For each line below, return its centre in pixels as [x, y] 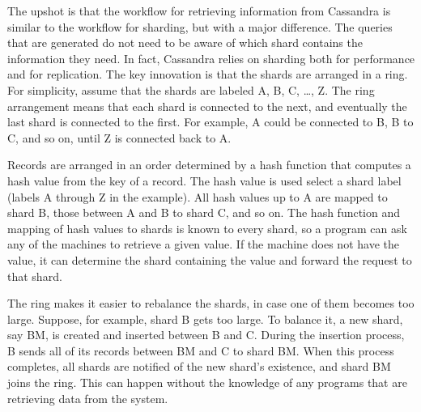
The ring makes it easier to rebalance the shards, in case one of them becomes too [211, 303]
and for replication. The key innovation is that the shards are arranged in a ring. [208, 74]
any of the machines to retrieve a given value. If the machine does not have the [203, 244]
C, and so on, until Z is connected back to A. [119, 137]
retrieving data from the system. [88, 398]
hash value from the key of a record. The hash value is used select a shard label [204, 180]
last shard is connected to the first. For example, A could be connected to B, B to [210, 122]
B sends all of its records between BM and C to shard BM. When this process [201, 350]
